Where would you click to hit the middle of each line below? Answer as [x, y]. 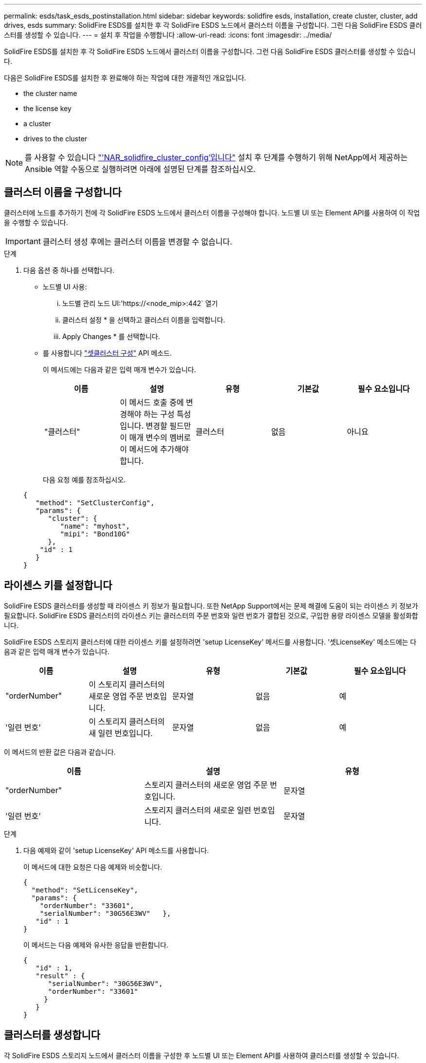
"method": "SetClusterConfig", [95, 503]
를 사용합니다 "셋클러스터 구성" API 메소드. [107, 353]
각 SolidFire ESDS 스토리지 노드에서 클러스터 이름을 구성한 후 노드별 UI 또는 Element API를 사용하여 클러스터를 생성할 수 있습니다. [202, 1055]
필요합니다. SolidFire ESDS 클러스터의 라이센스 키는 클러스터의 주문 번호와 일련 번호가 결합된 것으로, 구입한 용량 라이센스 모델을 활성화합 [211, 615]
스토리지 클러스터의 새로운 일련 [198, 810]
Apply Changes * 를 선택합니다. [111, 336]
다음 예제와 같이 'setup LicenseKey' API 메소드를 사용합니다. [116, 850]
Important [23, 241]
